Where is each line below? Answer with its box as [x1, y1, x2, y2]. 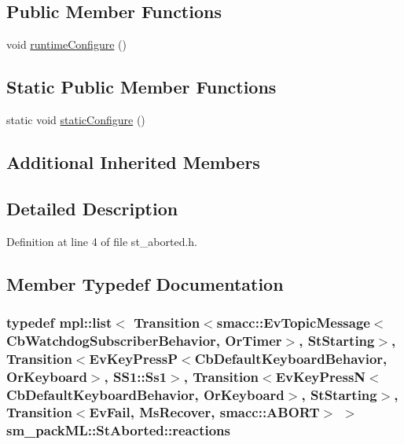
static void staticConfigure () [6, 112, 145, 127]
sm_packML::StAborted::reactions [6, 420, 230, 440]
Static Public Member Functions [6, 75, 277, 99]
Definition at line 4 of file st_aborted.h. [6, 233, 198, 249]
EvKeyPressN [275, 366, 366, 386]
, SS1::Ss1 [104, 366, 167, 386]
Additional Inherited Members [6, 149, 260, 174]
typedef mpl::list [6, 312, 112, 332]
